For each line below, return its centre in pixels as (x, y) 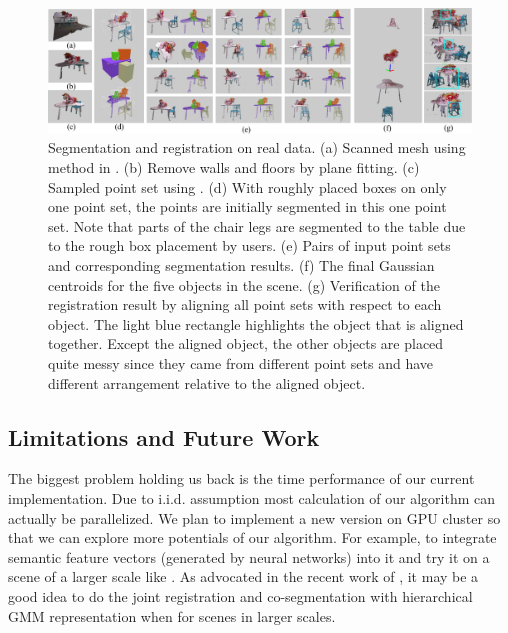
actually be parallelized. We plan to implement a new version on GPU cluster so (254, 517)
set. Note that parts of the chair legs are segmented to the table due (257, 225)
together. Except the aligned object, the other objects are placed (246, 343)
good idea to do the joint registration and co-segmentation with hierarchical (240, 595)
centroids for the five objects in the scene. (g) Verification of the (244, 284)
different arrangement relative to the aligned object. (207, 382)
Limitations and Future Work (164, 436)
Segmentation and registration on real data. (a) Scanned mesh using (257, 147)
